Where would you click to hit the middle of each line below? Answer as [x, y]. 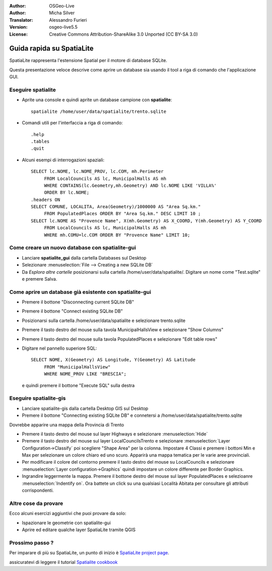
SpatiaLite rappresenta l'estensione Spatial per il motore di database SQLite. [88, 60]
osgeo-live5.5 [63, 27]
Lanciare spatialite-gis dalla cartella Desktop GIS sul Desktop [85, 408]
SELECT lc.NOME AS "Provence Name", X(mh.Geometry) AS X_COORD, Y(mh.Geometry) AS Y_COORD [146, 221]
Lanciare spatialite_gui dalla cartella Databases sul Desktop [84, 258]
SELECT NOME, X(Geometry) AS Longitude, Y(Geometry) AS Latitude [113, 360]
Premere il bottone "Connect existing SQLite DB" [72, 311]
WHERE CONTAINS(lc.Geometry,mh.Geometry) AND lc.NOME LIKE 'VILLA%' [130, 185]
